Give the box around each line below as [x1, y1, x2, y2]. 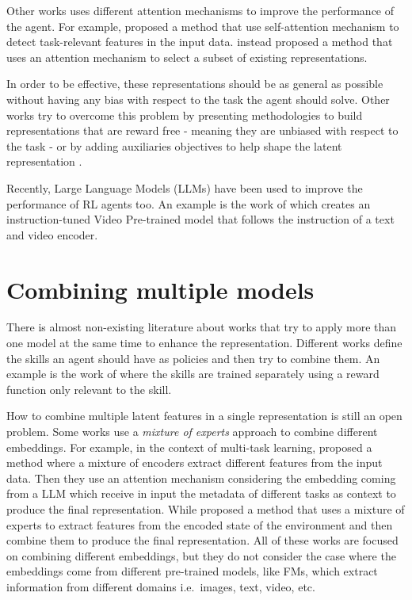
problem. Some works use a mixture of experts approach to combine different [6, 423, 378, 439]
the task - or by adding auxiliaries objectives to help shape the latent [6, 137, 342, 154]
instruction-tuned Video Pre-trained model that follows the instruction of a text [6, 211, 395, 227]
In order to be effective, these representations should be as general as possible [6, 75, 383, 92]
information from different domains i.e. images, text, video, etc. [6, 578, 315, 594]
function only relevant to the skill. [6, 380, 172, 397]
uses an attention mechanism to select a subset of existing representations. [6, 48, 368, 65]
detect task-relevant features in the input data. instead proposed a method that [6, 33, 393, 50]
